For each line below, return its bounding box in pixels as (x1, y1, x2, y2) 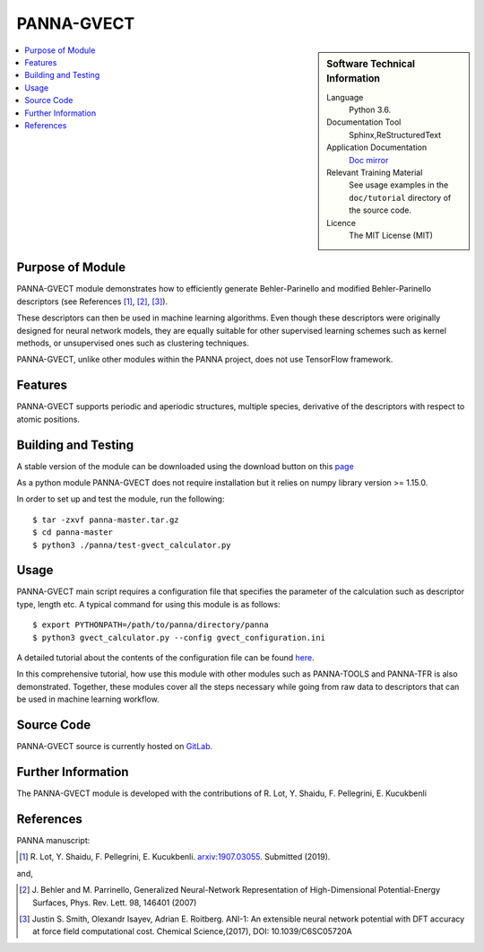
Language (326, 92, 364, 102)
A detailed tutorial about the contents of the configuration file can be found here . (16, 652, 315, 663)
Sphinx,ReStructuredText (349, 129, 442, 140)
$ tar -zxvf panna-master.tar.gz (32, 514, 179, 525)
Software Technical (326, 57, 416, 70)
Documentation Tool (326, 117, 402, 127)
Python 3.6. (349, 104, 392, 116)
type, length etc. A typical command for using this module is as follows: (16, 598, 281, 609)
